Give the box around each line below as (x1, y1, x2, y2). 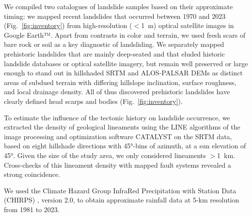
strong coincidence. (4, 169, 61, 179)
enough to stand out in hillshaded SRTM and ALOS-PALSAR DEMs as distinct (4, 68, 243, 78)
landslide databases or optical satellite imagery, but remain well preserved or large (4, 58, 248, 68)
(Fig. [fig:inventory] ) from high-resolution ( (4, 20, 132, 30)
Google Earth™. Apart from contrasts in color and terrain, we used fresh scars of (4, 29, 246, 40)
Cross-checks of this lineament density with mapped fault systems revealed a (4, 159, 231, 170)
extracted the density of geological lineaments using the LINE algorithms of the (4, 122, 240, 132)
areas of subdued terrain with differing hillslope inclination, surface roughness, (4, 77, 236, 87)
